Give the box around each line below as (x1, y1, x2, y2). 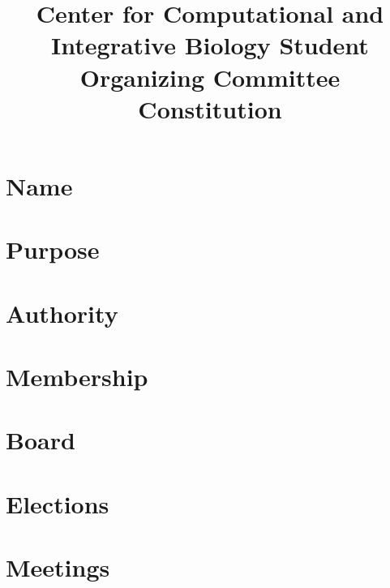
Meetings (6, 551, 110, 584)
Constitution (138, 92, 282, 125)
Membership (6, 360, 148, 393)
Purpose (6, 233, 100, 266)
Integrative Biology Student (51, 28, 369, 62)
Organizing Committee (79, 60, 341, 93)
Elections (6, 487, 109, 520)
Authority (6, 296, 118, 329)
